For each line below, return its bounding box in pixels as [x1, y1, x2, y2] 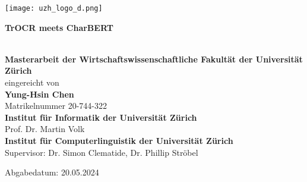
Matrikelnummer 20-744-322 [5, 99, 107, 112]
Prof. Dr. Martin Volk [5, 123, 85, 135]
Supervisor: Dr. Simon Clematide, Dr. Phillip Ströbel [5, 146, 198, 158]
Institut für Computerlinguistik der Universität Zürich [5, 134, 233, 146]
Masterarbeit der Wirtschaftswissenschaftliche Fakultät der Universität [5, 52, 303, 65]
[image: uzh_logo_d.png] [5, 4, 103, 12]
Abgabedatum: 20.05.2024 [5, 166, 99, 178]
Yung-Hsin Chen [5, 87, 74, 100]
